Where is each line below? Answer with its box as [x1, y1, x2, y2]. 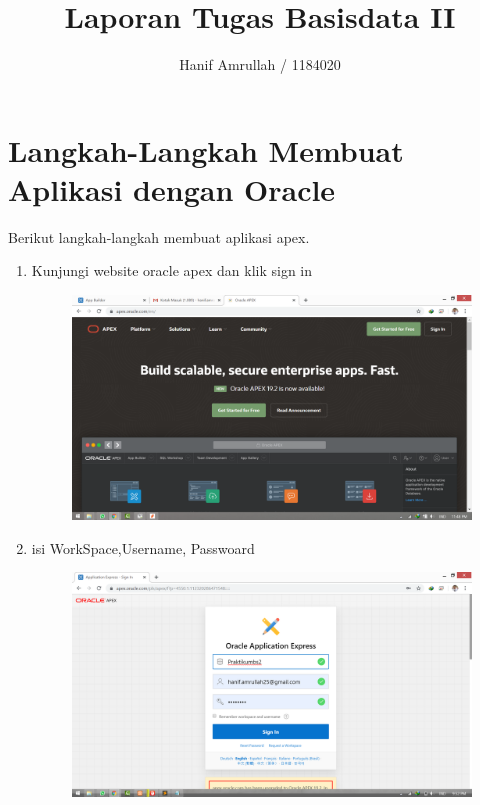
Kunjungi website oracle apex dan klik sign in [31, 260, 313, 281]
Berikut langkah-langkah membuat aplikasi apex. [8, 226, 310, 247]
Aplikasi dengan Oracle [8, 168, 336, 209]
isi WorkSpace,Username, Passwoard [31, 537, 255, 558]
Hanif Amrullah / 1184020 [179, 54, 341, 75]
